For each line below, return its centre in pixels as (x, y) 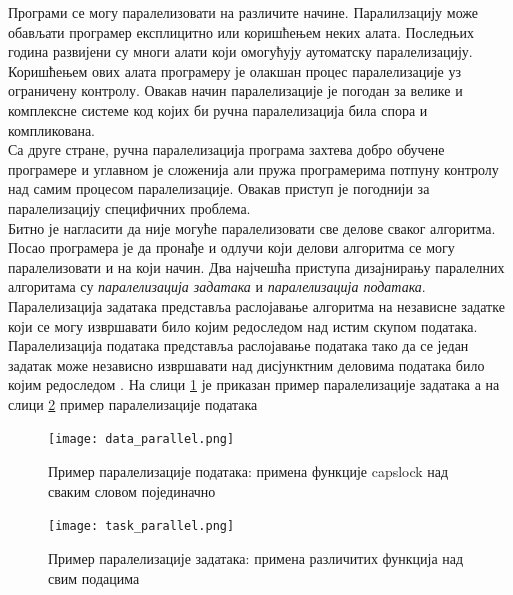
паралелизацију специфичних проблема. (129, 207)
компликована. (51, 129)
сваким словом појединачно (132, 490)
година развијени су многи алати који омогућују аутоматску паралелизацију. (240, 51)
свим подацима (94, 577)
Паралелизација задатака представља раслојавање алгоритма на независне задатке (256, 305)
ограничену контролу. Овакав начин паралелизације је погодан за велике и (235, 90)
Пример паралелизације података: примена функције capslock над (248, 471)
